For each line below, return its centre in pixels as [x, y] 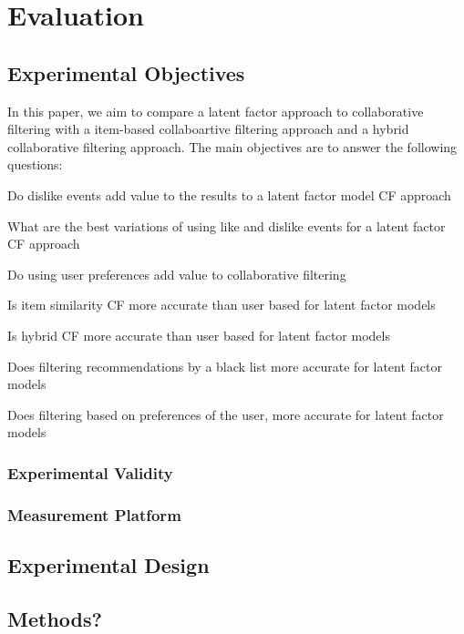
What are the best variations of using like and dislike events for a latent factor [227, 225]
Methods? [55, 618]
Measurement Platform [94, 514]
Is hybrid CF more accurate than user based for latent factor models [199, 335]
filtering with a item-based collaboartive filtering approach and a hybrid [208, 129]
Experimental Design [108, 564]
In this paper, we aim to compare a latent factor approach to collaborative [216, 111]
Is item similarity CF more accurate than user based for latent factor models [222, 305]
